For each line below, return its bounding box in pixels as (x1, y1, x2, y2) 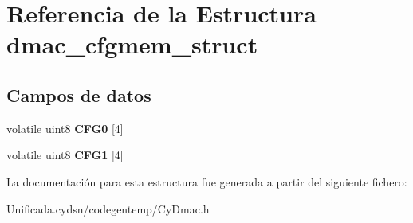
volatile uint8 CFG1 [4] (6, 147, 124, 163)
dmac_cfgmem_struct (6, 28, 258, 61)
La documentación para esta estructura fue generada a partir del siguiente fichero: (6, 173, 407, 190)
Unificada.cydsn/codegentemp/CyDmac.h (6, 200, 210, 217)
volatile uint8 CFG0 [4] (6, 119, 124, 136)
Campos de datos (6, 82, 151, 107)
